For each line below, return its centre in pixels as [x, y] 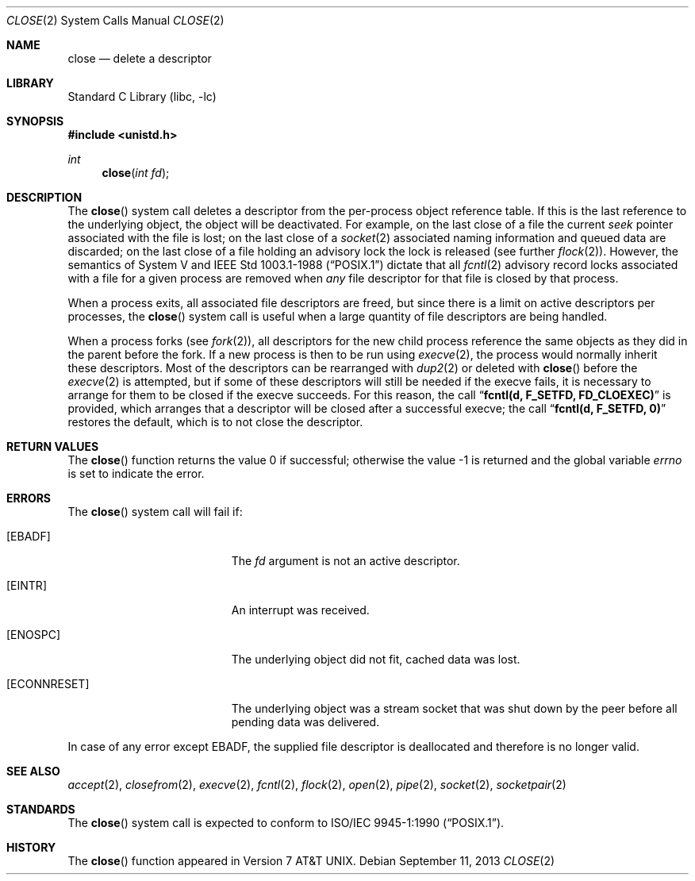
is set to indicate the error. [136, 473]
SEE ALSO [33, 771]
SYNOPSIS [35, 121]
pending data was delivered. [305, 722]
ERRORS [29, 498]
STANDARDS [41, 809]
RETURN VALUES [53, 446]
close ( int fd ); [136, 173]
